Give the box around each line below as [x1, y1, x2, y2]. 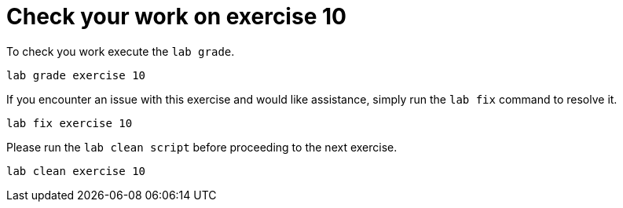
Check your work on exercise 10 [6, 3, 346, 30]
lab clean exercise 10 [6, 164, 146, 177]
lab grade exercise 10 [6, 68, 146, 82]
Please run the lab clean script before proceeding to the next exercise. [6, 140, 398, 154]
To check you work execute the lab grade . [6, 44, 235, 58]
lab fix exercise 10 [6, 116, 133, 130]
